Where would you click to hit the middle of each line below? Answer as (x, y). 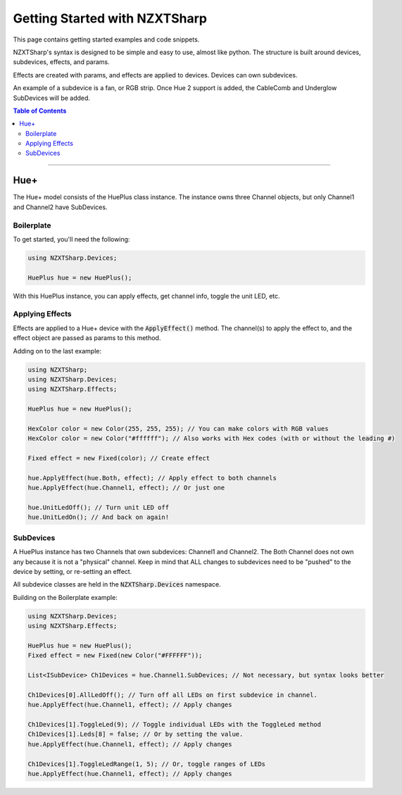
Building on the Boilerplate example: (65, 597)
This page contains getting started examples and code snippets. (106, 39)
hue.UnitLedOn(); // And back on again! (98, 517)
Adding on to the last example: (57, 351)
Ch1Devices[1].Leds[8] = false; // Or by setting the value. (136, 734)
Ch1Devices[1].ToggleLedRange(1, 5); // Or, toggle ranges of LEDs (147, 764)
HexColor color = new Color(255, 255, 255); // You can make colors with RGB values (178, 428)
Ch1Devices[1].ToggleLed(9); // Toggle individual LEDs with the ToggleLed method (175, 724)
